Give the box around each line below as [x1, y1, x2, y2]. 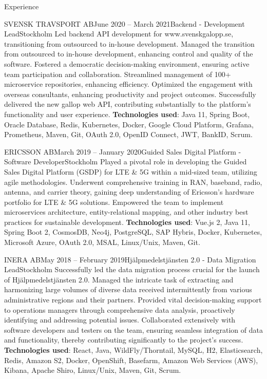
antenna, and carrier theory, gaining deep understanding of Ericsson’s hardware [4, 186, 254, 197]
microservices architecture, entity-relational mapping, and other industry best [4, 206, 249, 217]
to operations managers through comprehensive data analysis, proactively [4, 304, 235, 315]
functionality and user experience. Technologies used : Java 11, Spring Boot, [4, 108, 250, 119]
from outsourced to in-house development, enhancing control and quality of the [4, 48, 253, 59]
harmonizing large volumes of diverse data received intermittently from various [4, 284, 252, 295]
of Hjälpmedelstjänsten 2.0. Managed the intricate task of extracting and [4, 274, 234, 285]
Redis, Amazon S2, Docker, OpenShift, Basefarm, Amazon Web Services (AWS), [4, 354, 258, 365]
